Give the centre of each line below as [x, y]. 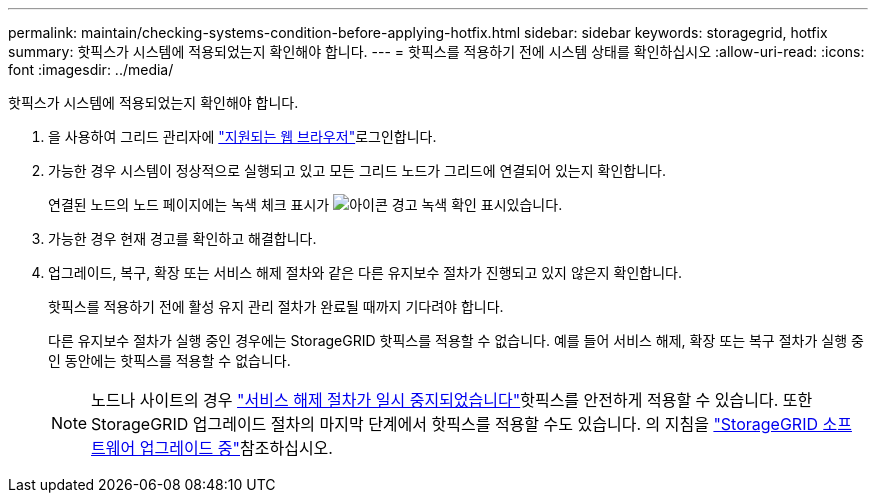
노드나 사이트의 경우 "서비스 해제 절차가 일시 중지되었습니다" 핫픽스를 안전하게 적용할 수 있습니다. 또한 [452, 400]
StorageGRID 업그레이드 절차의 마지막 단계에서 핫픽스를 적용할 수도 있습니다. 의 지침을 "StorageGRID [455, 424]
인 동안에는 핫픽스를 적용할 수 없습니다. [169, 360]
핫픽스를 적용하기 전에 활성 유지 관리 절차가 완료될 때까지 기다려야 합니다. [276, 306]
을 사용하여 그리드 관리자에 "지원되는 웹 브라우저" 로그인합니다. [242, 136]
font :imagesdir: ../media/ [91, 69]
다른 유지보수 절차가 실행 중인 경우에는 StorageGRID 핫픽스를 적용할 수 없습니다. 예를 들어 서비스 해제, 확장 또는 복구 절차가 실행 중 [456, 340]
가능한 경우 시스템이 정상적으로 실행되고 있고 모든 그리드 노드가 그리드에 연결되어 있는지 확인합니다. [357, 170]
